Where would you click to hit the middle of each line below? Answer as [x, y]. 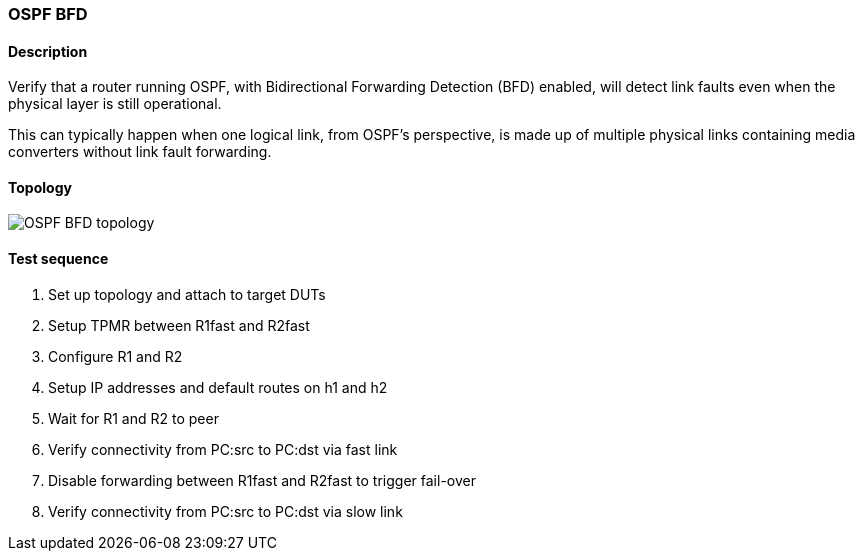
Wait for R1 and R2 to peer [133, 418]
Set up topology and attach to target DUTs [187, 294]
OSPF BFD [48, 14]
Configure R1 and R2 [115, 356]
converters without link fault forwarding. [140, 152]
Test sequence [58, 259]
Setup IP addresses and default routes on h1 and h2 [218, 387]
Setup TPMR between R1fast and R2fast [179, 325]
